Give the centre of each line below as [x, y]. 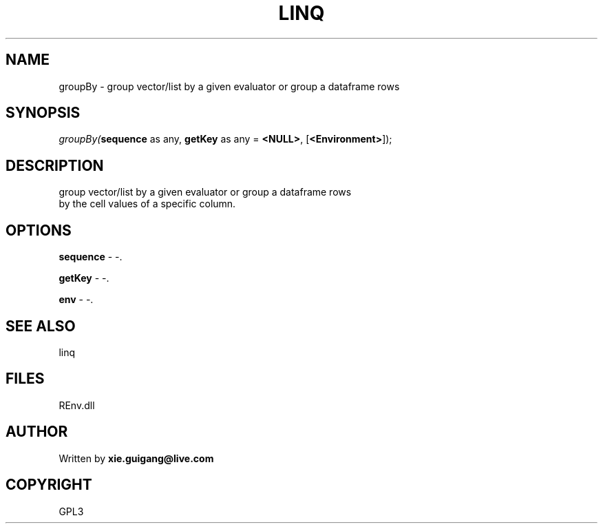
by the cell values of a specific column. [147, 204]
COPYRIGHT [49, 485]
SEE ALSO [41, 326]
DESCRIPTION [55, 165]
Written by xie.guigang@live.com [136, 458]
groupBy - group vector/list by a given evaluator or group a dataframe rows [229, 86]
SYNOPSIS [43, 113]
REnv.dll [77, 405]
